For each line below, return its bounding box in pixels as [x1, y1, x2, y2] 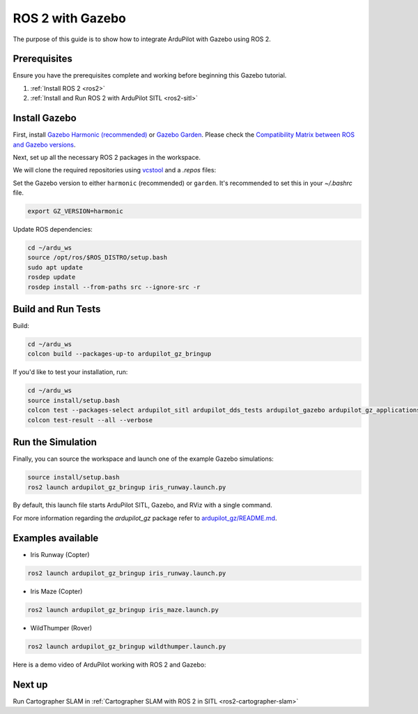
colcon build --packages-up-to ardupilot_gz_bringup [27, 350, 212, 358]
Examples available [13, 532, 99, 544]
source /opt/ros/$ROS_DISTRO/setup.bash [27, 253, 167, 262]
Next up [13, 678, 48, 690]
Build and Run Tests [13, 304, 101, 315]
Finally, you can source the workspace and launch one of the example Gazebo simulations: [13, 454, 274, 463]
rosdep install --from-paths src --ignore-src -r [27, 283, 201, 291]
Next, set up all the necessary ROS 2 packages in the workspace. [13, 153, 201, 161]
